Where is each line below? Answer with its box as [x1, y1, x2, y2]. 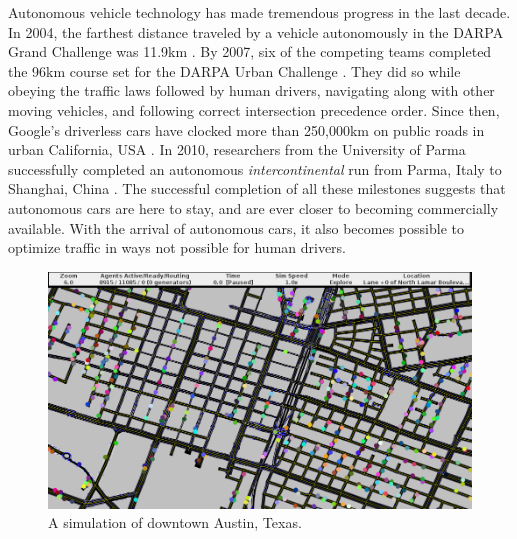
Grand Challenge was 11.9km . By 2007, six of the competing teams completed [8, 41, 492, 62]
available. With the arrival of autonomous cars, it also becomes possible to [8, 217, 464, 238]
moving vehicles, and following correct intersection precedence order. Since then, [8, 99, 500, 120]
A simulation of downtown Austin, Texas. [48, 512, 302, 533]
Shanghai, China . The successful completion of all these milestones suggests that [8, 178, 506, 199]
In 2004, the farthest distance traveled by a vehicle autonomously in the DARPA [8, 21, 504, 42]
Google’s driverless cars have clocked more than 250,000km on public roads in [8, 119, 485, 140]
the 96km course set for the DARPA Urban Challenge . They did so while [8, 60, 461, 81]
